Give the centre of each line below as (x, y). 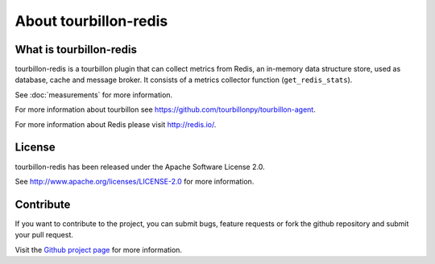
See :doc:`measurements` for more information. (94, 95)
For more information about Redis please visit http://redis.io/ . (116, 124)
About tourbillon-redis (91, 21)
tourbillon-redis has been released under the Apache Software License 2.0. (140, 167)
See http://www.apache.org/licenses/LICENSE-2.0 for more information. (135, 181)
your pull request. (44, 235)
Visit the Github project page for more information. (99, 250)
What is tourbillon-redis (76, 49)
